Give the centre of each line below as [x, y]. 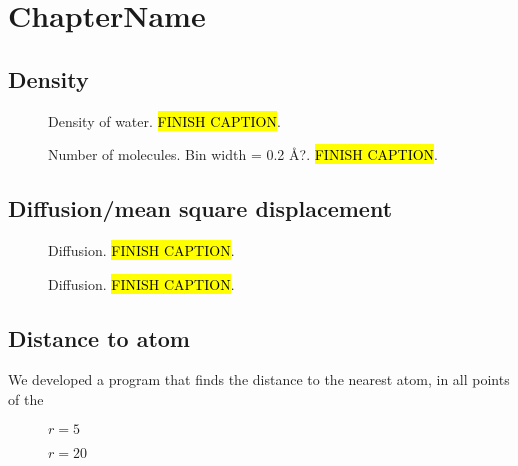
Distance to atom [99, 337]
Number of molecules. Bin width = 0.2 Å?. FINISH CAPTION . [243, 154]
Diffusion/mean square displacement [200, 208]
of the [26, 398]
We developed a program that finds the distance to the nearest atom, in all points [259, 379]
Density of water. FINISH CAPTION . [164, 120]
